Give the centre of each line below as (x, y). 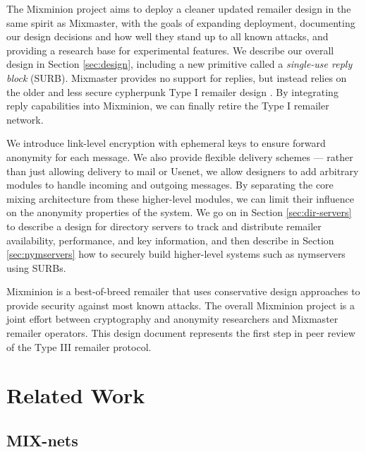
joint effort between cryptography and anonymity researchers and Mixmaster (172, 319)
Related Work (76, 395)
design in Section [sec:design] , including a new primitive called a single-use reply (179, 64)
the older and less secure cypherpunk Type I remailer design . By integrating (172, 91)
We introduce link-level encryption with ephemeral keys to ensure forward (166, 143)
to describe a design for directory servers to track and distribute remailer (164, 226)
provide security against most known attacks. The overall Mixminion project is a (181, 305)
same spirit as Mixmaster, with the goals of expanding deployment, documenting (181, 22)
